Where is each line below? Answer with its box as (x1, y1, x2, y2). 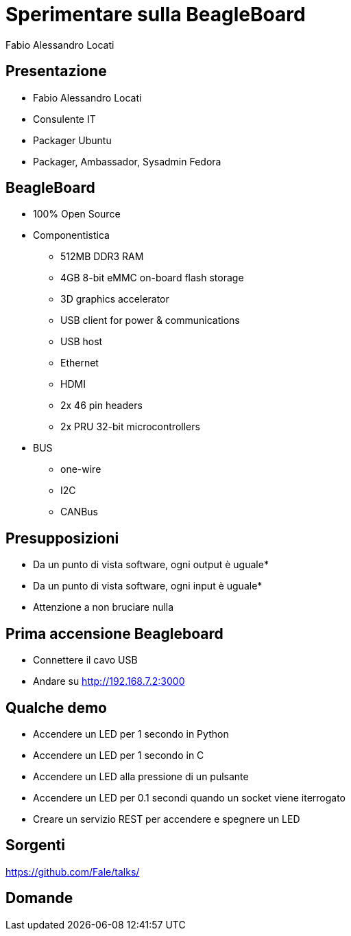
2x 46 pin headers (60, 399, 143, 412)
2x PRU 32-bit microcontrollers (60, 421, 200, 433)
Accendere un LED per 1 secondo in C (33, 749, 204, 761)
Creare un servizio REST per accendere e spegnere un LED (33, 812, 300, 825)
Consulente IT (33, 113, 96, 125)
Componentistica (33, 229, 110, 242)
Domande (5, 889, 73, 907)
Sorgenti (5, 836, 65, 854)
